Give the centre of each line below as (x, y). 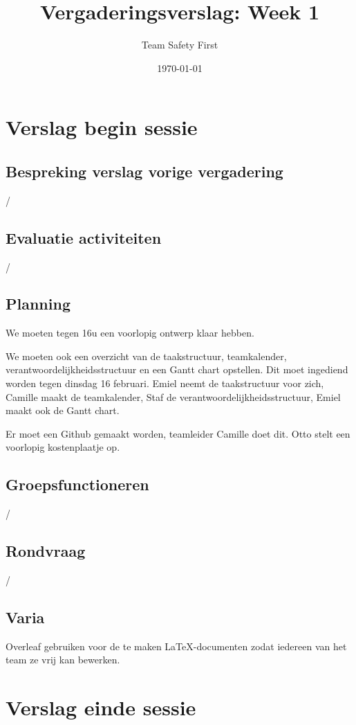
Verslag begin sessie (102, 127)
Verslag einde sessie (101, 707)
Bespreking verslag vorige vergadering (144, 171)
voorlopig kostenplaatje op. (63, 447)
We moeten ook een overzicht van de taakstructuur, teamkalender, (146, 356)
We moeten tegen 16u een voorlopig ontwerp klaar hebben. (130, 333)
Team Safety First (180, 45)
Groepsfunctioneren (77, 484)
